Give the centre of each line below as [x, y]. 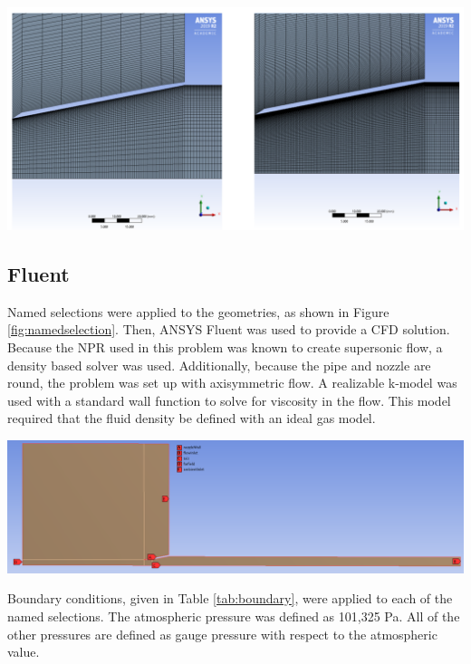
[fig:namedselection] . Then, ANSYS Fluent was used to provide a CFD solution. [229, 329]
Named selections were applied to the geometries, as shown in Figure [198, 311]
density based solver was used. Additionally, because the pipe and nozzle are [219, 365]
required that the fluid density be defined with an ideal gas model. [192, 418]
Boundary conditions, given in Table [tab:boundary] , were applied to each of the [230, 598]
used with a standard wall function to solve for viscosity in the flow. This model [229, 400]
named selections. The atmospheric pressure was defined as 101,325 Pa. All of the [234, 616]
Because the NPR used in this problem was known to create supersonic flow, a [225, 347]
